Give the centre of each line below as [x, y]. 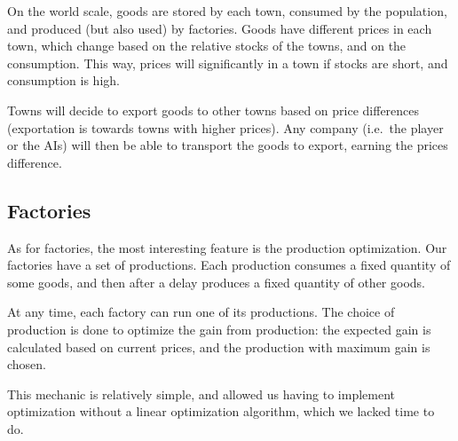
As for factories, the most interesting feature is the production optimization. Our [227, 247]
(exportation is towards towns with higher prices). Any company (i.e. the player [225, 127]
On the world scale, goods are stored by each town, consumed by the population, [227, 11]
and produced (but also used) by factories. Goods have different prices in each [220, 28]
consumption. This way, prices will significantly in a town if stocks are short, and [228, 63]
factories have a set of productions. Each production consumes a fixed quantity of [229, 265]
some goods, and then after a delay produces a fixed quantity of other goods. [217, 282]
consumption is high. [63, 80]
